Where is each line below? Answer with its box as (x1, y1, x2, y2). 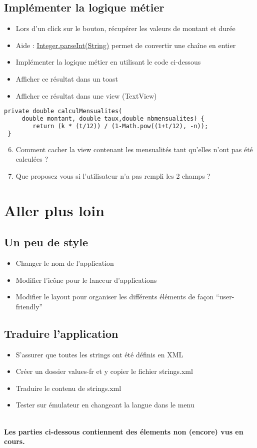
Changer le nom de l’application (15, 258, 114, 268)
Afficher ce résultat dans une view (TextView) (15, 90, 157, 101)
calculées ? (15, 154, 48, 164)
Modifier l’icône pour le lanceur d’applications (15, 274, 157, 285)
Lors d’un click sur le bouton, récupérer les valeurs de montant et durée (15, 23, 235, 34)
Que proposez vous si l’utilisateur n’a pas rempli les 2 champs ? (15, 170, 210, 181)
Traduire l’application (4, 325, 118, 341)
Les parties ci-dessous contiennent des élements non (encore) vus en (4, 426, 243, 436)
